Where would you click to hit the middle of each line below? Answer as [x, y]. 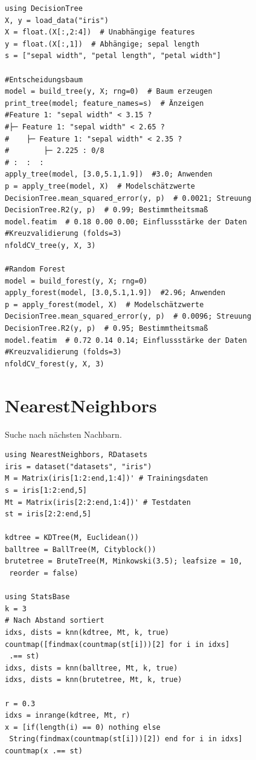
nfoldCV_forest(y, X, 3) [55, 364]
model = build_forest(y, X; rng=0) [76, 281]
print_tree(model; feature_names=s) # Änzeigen [104, 103]
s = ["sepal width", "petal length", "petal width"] [113, 56]
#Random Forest [35, 269]
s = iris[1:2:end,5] [46, 490]
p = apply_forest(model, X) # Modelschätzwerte [104, 304]
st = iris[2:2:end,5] [48, 514]
